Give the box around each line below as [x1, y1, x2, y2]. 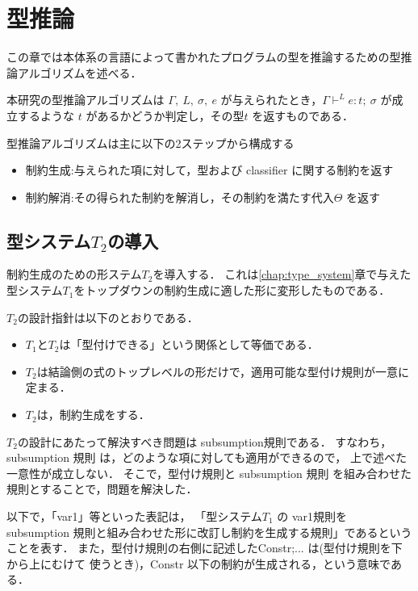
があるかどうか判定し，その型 [86, 107, 245, 124]
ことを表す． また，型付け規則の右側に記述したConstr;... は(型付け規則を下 [6, 539, 403, 556]
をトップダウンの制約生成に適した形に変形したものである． [73, 282, 391, 299]
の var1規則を [277, 508, 348, 525]
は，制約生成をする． [36, 406, 150, 423]
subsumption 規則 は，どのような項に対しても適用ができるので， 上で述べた [6, 449, 407, 466]
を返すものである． [252, 107, 353, 124]
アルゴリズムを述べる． [17, 64, 142, 81]
